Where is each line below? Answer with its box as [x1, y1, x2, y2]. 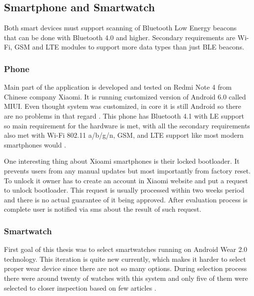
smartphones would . [4, 139, 66, 149]
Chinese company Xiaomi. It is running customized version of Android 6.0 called [4, 91, 246, 101]
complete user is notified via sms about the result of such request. [4, 204, 202, 214]
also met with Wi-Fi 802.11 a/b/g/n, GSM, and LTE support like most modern [4, 130, 244, 140]
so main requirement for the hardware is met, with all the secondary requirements [4, 120, 250, 130]
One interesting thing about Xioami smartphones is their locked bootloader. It [4, 156, 240, 166]
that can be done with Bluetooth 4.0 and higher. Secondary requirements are [4, 32, 235, 42]
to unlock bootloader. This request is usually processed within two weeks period [4, 185, 244, 195]
